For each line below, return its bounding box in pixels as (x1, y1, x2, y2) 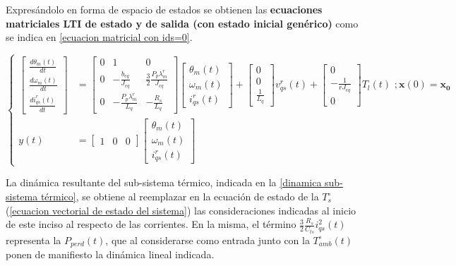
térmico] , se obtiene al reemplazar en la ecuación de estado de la (40, 189, 319, 203)
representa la (6, 232, 61, 247)
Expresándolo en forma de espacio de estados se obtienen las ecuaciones (6, 2, 323, 16)
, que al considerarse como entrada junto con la (105, 232, 310, 247)
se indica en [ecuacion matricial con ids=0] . (6, 30, 193, 44)
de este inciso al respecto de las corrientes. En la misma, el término (6, 217, 296, 231)
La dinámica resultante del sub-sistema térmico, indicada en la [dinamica (6, 175, 322, 190)
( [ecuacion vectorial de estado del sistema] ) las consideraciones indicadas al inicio (6, 202, 356, 217)
